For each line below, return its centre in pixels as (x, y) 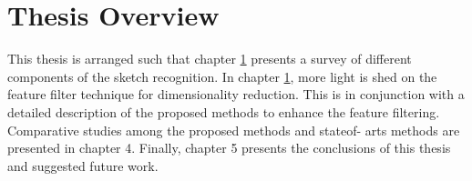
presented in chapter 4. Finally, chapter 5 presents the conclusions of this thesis (229, 148)
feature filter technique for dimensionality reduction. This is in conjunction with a (236, 94)
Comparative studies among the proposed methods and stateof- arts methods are (234, 130)
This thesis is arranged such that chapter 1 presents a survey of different (210, 59)
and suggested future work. (83, 165)
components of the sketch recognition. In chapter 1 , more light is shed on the (222, 76)
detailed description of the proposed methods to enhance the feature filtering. (224, 111)
